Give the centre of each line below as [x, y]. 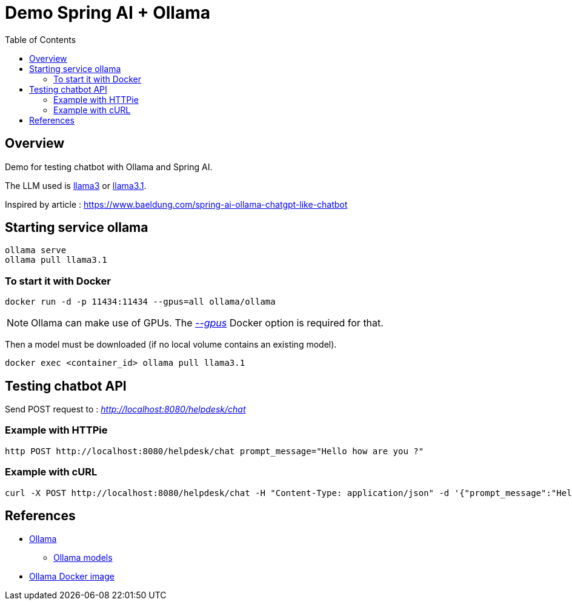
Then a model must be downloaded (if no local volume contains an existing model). [171, 345]
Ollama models [83, 558]
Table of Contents [41, 39]
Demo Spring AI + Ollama [108, 13]
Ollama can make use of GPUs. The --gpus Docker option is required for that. [207, 323]
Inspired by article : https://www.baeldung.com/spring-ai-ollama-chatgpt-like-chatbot [176, 204]
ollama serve [36, 250]
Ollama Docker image [72, 577]
